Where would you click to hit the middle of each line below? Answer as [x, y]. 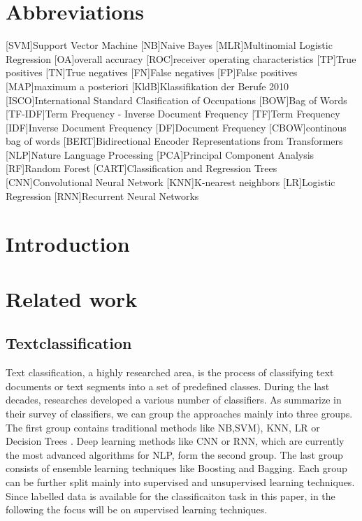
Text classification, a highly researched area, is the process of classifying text [170, 372]
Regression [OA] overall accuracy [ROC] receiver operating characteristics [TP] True [181, 58]
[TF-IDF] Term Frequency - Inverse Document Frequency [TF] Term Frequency [173, 114]
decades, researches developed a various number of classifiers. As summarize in [174, 400]
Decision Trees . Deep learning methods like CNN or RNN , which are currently [175, 441]
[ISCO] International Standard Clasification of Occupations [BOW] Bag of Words [176, 100]
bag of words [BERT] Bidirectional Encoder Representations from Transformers [174, 141]
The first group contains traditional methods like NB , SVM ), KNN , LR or [163, 427]
